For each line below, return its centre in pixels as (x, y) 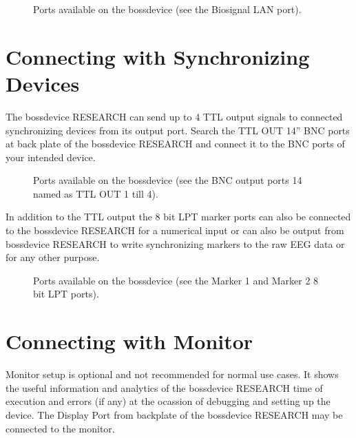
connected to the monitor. (60, 428)
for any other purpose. (53, 257)
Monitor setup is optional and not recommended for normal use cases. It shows (172, 374)
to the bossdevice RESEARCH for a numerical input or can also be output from (175, 230)
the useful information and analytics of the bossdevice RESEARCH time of (164, 387)
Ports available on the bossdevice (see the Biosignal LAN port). (167, 9)
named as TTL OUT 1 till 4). (96, 193)
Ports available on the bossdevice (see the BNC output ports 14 (168, 180)
